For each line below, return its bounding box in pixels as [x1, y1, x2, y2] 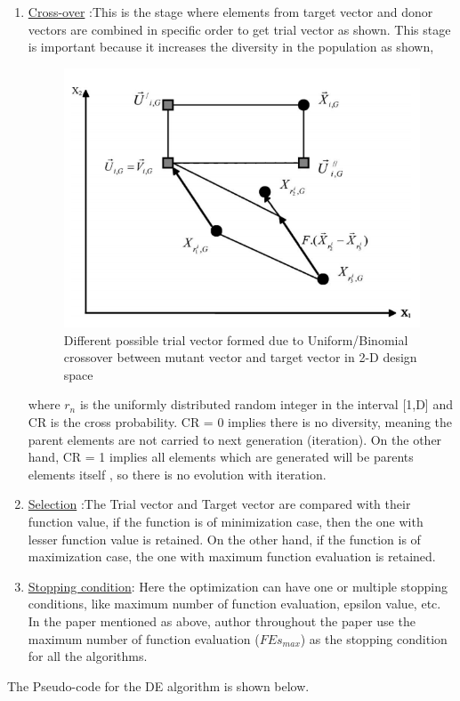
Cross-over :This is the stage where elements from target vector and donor [28, 3, 433, 20]
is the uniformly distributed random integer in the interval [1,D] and [79, 395, 453, 414]
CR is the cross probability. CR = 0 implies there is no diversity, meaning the [28, 412, 453, 431]
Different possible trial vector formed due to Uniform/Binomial [63, 330, 408, 349]
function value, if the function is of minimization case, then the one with [28, 512, 424, 530]
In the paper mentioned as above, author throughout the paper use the [28, 611, 416, 630]
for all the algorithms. [28, 647, 148, 665]
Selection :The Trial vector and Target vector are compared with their [28, 495, 411, 513]
